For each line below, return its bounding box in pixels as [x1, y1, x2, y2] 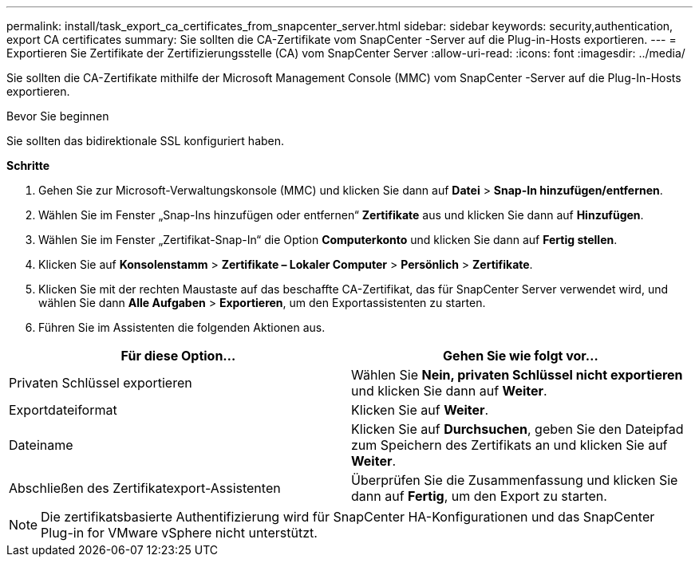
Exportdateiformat [9, 402, 117, 418]
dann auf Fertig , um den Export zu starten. [351, 488, 607, 504]
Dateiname [9, 437, 73, 453]
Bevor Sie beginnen [6, 109, 109, 123]
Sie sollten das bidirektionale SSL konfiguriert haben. [6, 134, 285, 148]
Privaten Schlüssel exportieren [9, 375, 192, 391]
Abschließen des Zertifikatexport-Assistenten [9, 480, 281, 496]
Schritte [6, 159, 49, 172]
